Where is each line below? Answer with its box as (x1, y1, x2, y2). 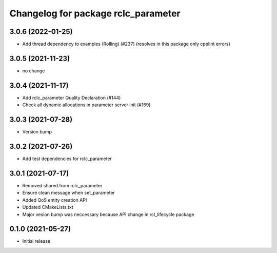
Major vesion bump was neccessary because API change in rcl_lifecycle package (22, 211, 194, 218)
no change (22, 67, 45, 74)
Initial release (22, 238, 51, 244)
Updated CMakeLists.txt (22, 204, 74, 210)
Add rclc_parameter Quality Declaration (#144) (22, 94, 121, 101)
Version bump (22, 129, 52, 135)
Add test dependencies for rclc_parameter (22, 155, 112, 162)
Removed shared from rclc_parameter (22, 182, 103, 188)
